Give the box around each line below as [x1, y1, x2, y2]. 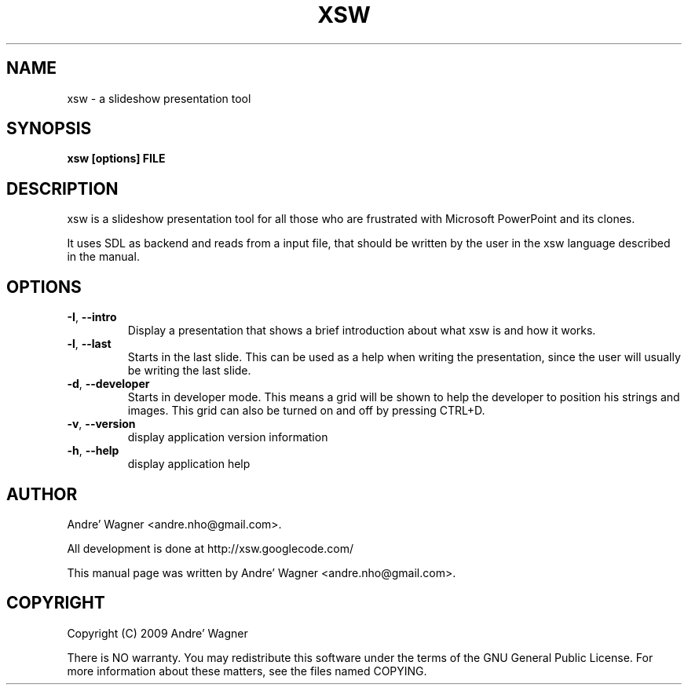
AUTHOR [6, 484, 78, 504]
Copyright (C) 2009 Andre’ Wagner [67, 626, 248, 640]
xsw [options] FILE [67, 152, 166, 166]
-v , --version [67, 417, 136, 431]
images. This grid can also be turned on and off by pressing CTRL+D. [127, 404, 485, 418]
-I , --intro [67, 310, 117, 324]
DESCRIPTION [6, 178, 119, 199]
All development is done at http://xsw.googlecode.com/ [67, 541, 353, 555]
